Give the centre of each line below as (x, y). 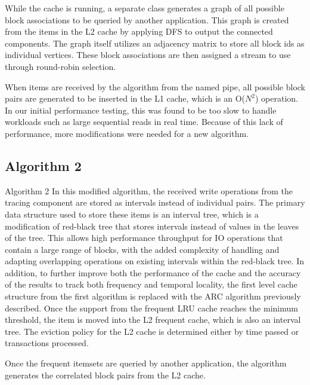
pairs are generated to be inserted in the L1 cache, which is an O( (125, 98)
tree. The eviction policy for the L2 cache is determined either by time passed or (152, 331)
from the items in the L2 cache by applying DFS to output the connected (139, 31)
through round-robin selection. (61, 66)
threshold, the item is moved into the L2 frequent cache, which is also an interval (153, 320)
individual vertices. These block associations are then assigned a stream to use (148, 55)
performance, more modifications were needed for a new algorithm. (127, 133)
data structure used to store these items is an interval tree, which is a (132, 214)
